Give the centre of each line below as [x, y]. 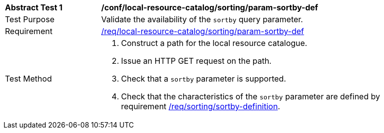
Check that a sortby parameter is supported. [204, 79]
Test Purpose [30, 19]
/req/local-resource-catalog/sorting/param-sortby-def [203, 31]
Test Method [29, 79]
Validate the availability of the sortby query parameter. [202, 19]
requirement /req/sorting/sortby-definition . [201, 106]
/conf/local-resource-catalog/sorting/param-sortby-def [210, 7]
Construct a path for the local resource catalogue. [214, 43]
